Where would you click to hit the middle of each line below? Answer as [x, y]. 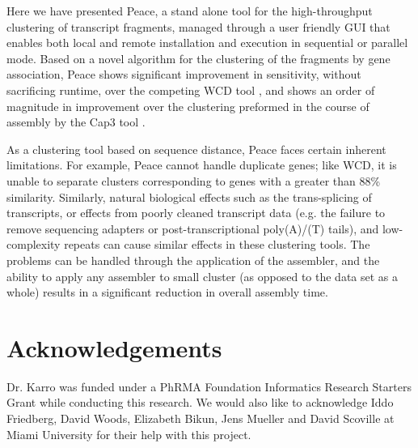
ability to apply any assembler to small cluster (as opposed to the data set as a [203, 276]
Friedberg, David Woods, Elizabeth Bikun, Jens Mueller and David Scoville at [201, 418]
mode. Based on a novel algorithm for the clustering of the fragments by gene [198, 58]
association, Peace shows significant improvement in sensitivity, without [184, 74]
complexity [34, 244]
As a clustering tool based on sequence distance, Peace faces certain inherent [196, 149]
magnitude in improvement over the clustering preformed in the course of [188, 106]
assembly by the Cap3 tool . [76, 122]
